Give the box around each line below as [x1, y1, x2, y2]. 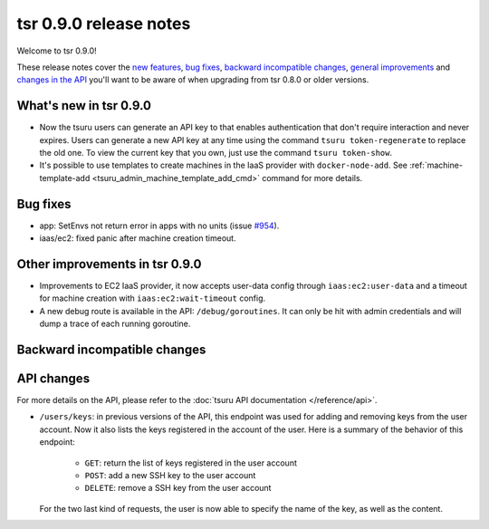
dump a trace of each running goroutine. [39, 318, 191, 330]
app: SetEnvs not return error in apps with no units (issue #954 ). [39, 220, 280, 231]
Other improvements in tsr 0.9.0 [16, 256, 202, 272]
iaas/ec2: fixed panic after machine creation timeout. [39, 233, 236, 244]
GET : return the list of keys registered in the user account [84, 457, 298, 468]
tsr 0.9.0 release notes [16, 14, 191, 34]
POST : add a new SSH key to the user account [84, 470, 256, 481]
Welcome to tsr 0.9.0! [16, 45, 97, 56]
